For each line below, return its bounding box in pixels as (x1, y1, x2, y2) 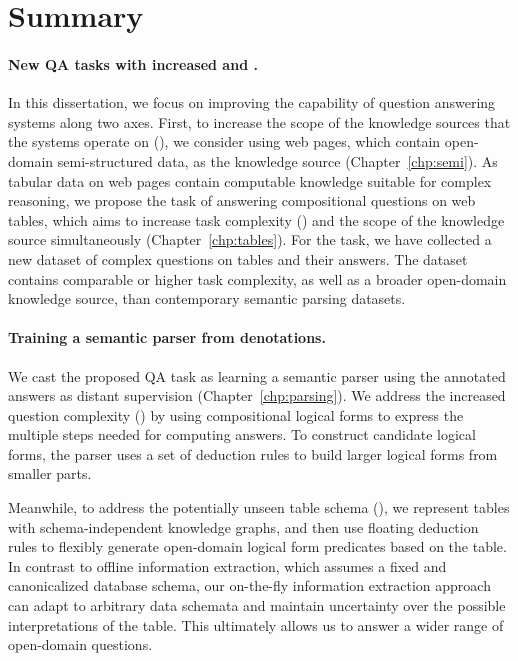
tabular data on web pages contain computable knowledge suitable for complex (8, 170, 492, 191)
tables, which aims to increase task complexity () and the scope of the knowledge (8, 209, 505, 230)
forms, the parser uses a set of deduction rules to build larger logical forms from (8, 443, 498, 464)
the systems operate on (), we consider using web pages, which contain (8, 131, 441, 152)
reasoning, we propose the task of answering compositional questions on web (8, 190, 476, 211)
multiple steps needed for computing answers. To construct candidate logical (8, 424, 476, 445)
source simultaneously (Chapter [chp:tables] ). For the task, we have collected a (8, 229, 492, 250)
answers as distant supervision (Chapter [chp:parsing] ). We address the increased (8, 385, 506, 406)
